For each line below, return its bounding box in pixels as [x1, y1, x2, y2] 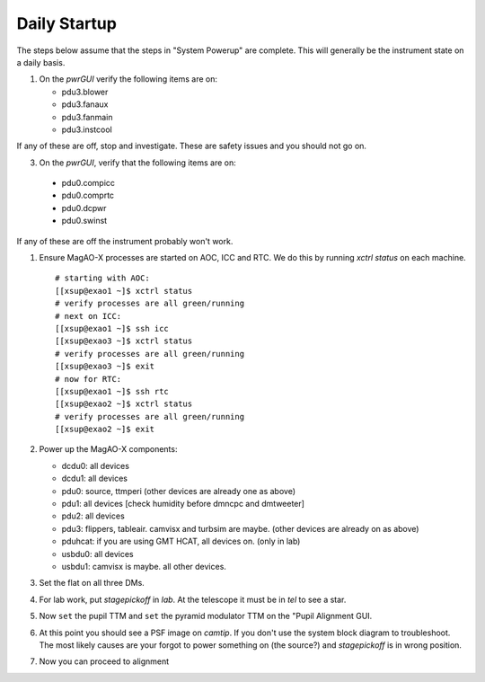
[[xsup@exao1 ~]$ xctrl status [55, 286, 193, 296]
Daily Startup [16, 13, 117, 33]
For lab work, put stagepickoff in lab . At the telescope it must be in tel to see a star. [39, 594, 347, 605]
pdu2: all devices [61, 510, 125, 521]
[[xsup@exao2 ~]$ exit [55, 424, 155, 435]
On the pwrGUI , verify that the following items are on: [39, 157, 237, 168]
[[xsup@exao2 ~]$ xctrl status [55, 399, 193, 409]
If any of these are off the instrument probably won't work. [16, 235, 234, 246]
